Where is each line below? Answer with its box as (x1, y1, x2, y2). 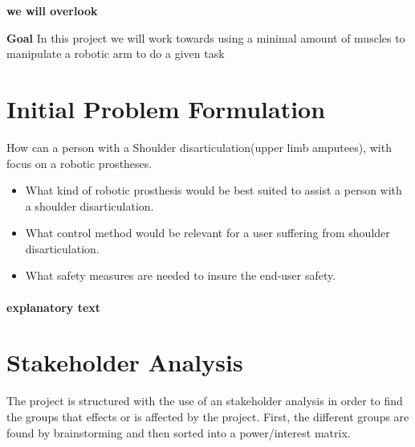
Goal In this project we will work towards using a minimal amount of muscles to (6, 29, 405, 46)
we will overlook (6, 2, 98, 18)
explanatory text (6, 298, 101, 315)
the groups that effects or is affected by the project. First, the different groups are (6, 408, 409, 424)
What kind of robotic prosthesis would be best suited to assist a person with (25, 182, 402, 199)
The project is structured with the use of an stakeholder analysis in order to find (6, 392, 403, 409)
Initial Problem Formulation (6, 92, 326, 125)
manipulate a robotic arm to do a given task (6, 45, 225, 62)
